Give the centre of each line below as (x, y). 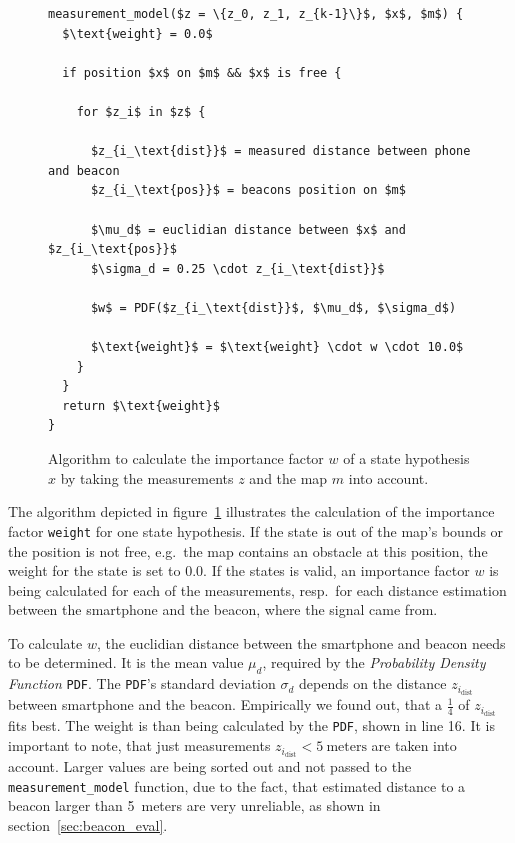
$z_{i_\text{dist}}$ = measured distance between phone (280, 151)
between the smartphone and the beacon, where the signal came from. (223, 609)
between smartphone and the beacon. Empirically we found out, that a (225, 704)
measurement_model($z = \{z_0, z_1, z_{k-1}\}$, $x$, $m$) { (256, 14)
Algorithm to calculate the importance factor (186, 458)
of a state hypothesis (406, 458)
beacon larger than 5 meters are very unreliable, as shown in (194, 805)
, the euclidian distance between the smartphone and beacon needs (301, 642)
